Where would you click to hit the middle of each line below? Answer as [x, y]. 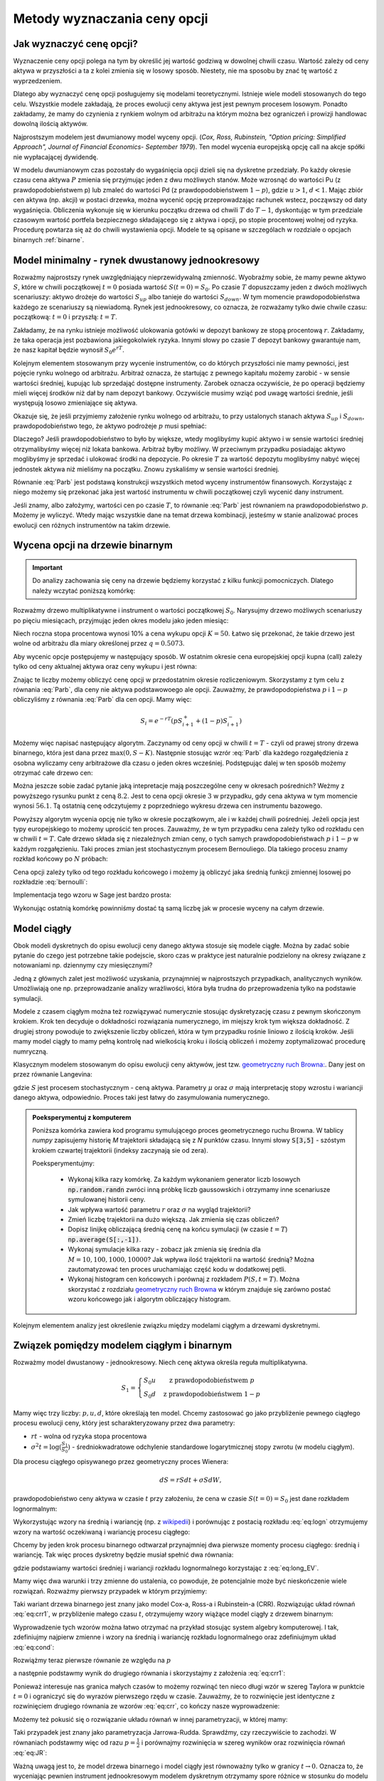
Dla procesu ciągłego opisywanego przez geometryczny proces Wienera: [121, 1461]
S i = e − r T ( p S [161, 721]
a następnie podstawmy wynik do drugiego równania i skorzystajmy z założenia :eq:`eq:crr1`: [149, 1673]
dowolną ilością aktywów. [50, 124]
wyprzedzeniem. [38, 81]
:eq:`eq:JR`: [30, 1753]
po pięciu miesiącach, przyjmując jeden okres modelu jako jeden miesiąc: [121, 621]
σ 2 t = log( [46, 1447]
